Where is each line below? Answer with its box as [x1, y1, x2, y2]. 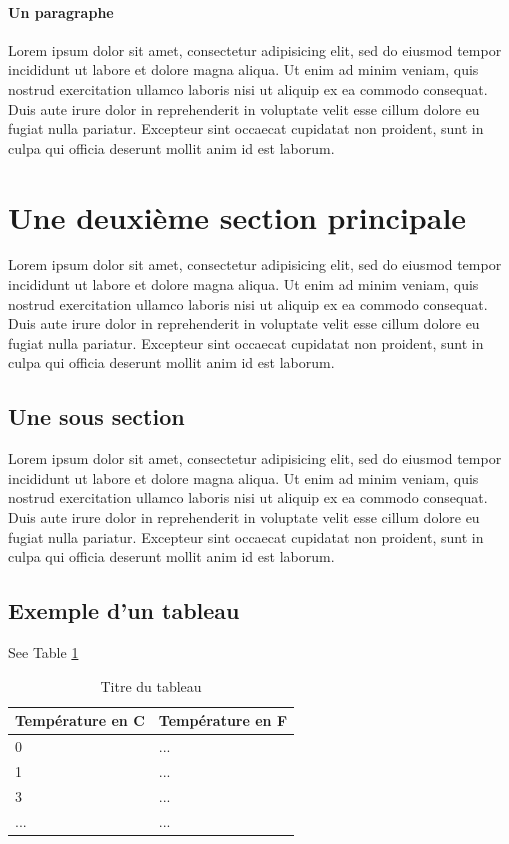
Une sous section [8, 401, 185, 432]
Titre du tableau [100, 675, 202, 696]
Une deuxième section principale [8, 196, 467, 237]
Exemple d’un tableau [8, 595, 240, 626]
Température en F [158, 710, 288, 731]
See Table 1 [8, 642, 79, 663]
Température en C [15, 710, 145, 731]
